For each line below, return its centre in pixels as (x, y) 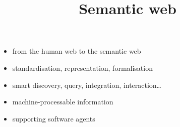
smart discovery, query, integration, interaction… (87, 85)
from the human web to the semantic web (77, 51)
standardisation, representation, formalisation (82, 68)
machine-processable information (63, 102)
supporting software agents (54, 118)
